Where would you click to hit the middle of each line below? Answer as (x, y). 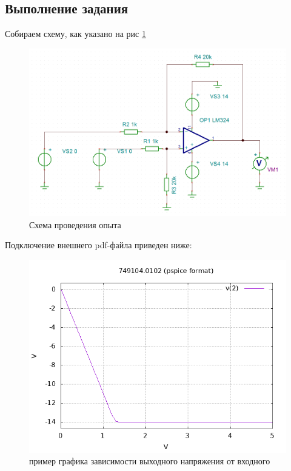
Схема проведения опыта (75, 224)
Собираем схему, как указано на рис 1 (75, 34)
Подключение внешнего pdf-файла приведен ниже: (99, 245)
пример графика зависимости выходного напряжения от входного (150, 461)
